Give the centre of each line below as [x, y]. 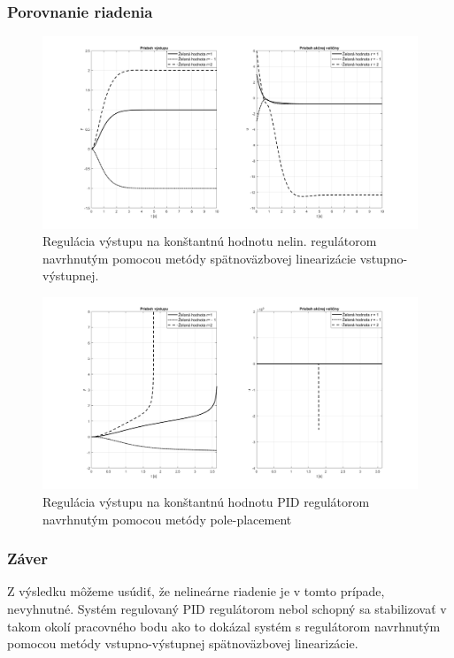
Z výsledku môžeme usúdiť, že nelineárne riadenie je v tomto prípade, [196, 591]
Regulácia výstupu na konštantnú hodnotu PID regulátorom [206, 501]
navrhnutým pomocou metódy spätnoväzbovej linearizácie [200, 258]
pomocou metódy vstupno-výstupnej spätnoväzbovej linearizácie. [183, 643]
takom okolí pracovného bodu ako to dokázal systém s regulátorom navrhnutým [224, 626]
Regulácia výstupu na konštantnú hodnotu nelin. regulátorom [210, 241]
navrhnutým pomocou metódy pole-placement [167, 519]
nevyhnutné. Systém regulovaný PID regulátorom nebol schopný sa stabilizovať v [227, 608]
